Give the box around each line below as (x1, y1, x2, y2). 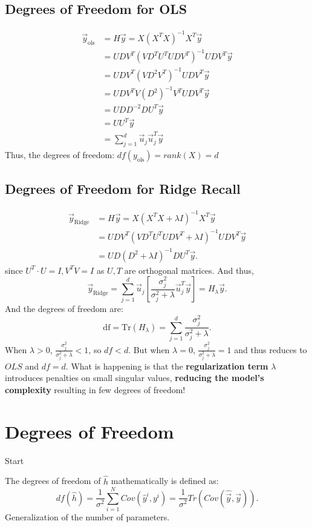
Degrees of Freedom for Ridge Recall (5, 179, 241, 198)
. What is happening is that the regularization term (65, 359, 268, 372)
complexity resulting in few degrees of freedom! (5, 383, 186, 396)
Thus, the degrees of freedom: (5, 148, 115, 161)
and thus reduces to (234, 343, 307, 356)
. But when (128, 343, 170, 356)
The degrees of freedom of (5, 474, 101, 487)
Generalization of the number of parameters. (5, 511, 170, 523)
